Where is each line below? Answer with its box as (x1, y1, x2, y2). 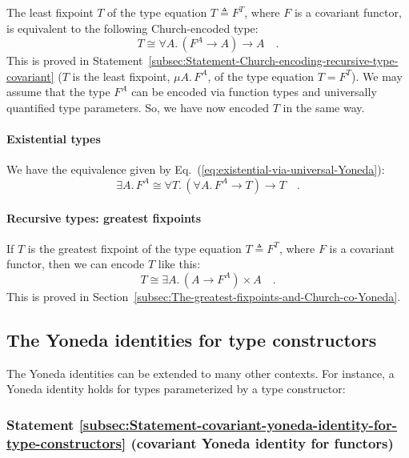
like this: (158, 255, 201, 272)
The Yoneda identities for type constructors (6, 327, 377, 352)
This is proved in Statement (6, 52, 143, 69)
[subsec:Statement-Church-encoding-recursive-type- (148, 52, 399, 69)
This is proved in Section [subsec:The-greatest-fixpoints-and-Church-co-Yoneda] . (6, 287, 401, 304)
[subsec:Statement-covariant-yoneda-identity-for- (78, 414, 398, 434)
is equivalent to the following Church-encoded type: (6, 19, 259, 36)
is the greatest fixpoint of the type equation (27, 239, 242, 256)
